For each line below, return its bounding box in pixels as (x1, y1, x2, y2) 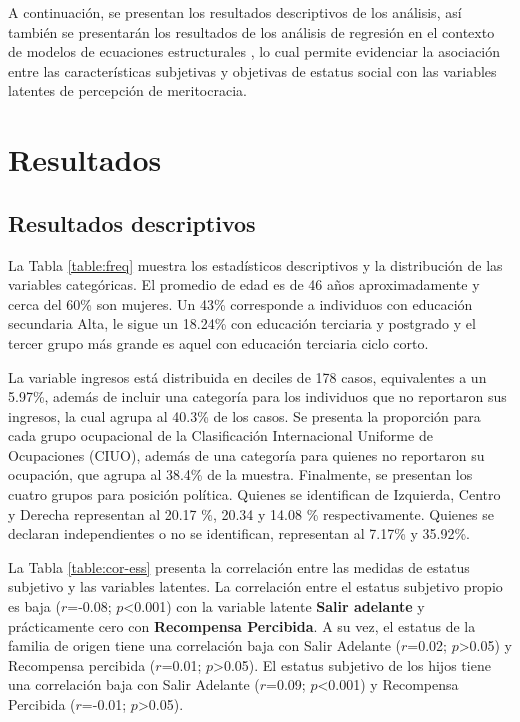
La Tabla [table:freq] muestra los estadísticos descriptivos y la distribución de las (8, 254, 503, 275)
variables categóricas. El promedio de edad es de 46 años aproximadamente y (8, 274, 480, 295)
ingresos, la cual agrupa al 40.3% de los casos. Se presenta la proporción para (8, 405, 481, 426)
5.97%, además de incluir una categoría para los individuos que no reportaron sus (8, 386, 507, 407)
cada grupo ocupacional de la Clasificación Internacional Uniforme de (8, 425, 433, 446)
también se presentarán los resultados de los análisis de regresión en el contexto (8, 21, 495, 42)
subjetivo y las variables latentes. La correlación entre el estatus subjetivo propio (8, 576, 503, 597)
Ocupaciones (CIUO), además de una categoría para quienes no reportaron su (8, 444, 485, 465)
